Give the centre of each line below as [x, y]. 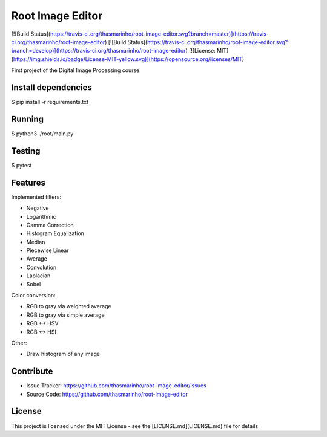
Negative [38, 208]
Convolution [41, 267]
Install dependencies [51, 87]
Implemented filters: [36, 197]
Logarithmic [41, 216]
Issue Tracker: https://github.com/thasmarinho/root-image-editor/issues [117, 386]
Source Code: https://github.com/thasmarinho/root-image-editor [107, 394]
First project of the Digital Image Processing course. [76, 70]
